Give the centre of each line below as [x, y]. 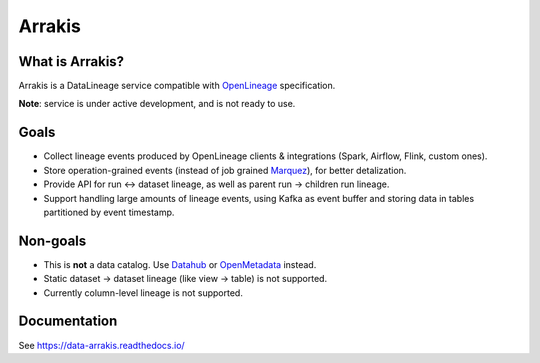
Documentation [68, 321]
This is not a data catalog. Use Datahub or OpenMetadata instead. [180, 264]
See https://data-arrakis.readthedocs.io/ [101, 345]
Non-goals [52, 240]
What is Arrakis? [71, 61]
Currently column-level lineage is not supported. [143, 292]
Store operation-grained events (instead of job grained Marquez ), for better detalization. [225, 170]
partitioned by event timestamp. [109, 212]
